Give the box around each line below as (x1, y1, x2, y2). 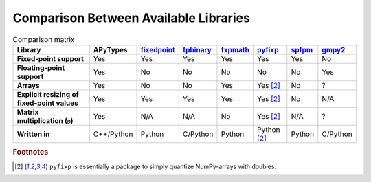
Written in (16, 129, 50, 139)
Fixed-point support (16, 54, 84, 63)
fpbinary (182, 45, 212, 54)
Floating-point (16, 62, 65, 72)
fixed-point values (16, 98, 78, 108)
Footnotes (12, 148, 49, 157)
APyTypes (93, 45, 128, 54)
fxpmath (221, 45, 250, 54)
